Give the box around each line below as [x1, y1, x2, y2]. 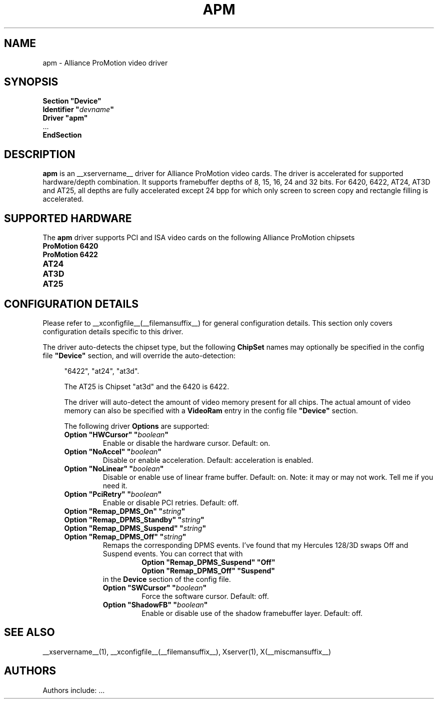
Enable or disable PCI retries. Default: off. [102, 498, 239, 507]
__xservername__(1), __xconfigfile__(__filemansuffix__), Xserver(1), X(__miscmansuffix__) [42, 647, 331, 656]
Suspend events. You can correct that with [102, 549, 243, 558]
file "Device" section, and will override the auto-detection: [42, 351, 236, 360]
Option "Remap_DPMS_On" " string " [64, 506, 185, 515]
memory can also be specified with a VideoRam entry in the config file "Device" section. [64, 406, 358, 415]
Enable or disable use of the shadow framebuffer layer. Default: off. [141, 608, 363, 617]
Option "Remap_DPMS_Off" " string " [64, 532, 186, 541]
